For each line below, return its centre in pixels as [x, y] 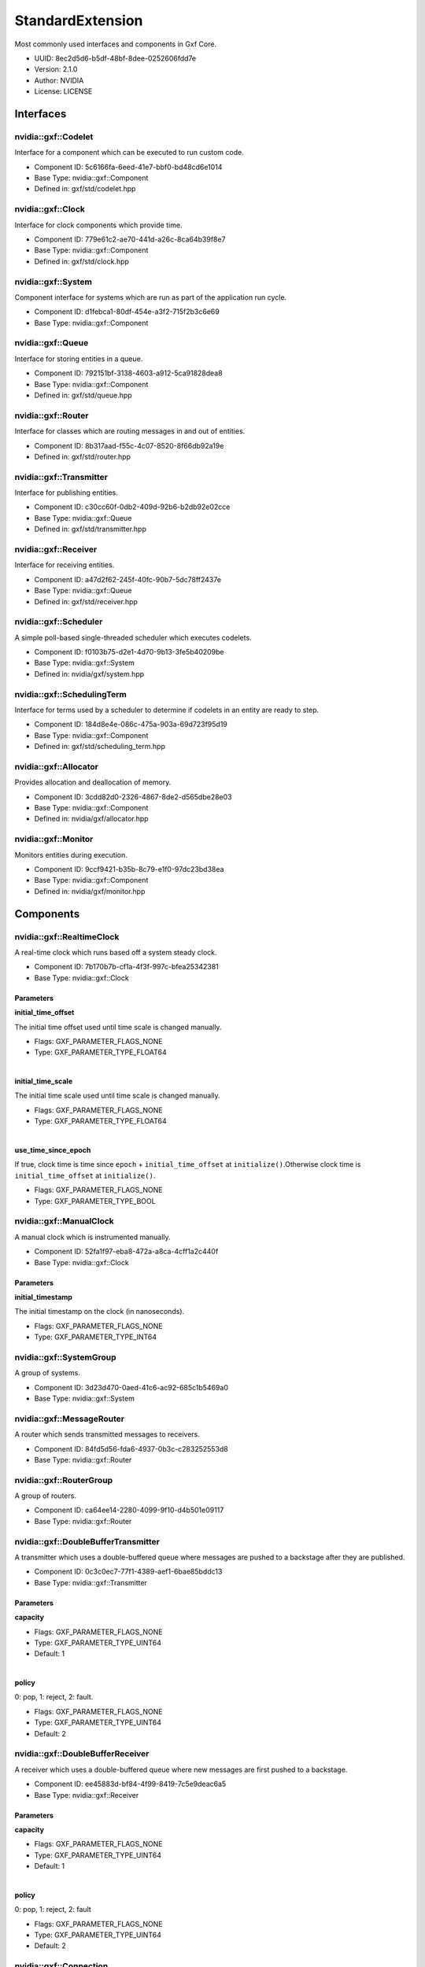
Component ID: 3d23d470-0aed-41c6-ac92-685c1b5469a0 [131, 1387]
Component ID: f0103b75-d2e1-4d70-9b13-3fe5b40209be [129, 652]
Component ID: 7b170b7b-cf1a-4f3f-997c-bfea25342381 [127, 967]
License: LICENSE [63, 91]
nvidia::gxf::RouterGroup [64, 1480]
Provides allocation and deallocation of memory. [93, 782]
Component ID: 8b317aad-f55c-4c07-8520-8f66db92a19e [129, 445]
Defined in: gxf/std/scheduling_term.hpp [100, 747]
